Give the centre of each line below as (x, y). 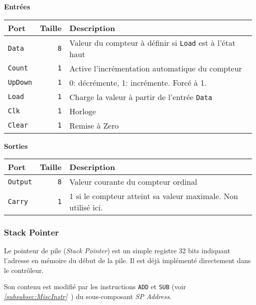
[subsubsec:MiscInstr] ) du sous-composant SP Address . (88, 296)
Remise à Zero (94, 125)
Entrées (17, 6)
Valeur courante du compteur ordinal (133, 182)
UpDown (20, 83)
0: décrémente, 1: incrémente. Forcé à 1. (138, 82)
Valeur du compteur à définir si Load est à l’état (153, 42)
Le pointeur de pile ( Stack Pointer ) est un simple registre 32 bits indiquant (117, 251)
